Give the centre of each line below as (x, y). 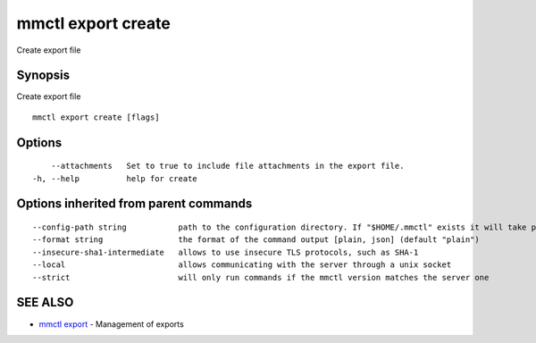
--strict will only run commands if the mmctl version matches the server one (261, 277)
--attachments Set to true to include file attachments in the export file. (227, 166)
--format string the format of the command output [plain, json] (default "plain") (256, 240)
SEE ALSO (45, 302)
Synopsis (43, 75)
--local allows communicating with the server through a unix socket (242, 265)
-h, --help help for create (115, 178)
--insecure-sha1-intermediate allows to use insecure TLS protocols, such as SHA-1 (226, 252)
